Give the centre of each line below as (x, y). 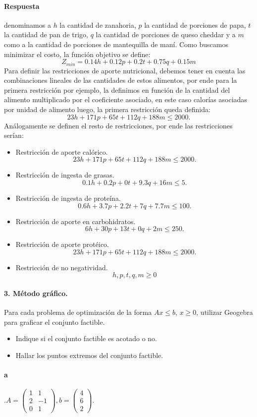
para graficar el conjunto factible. (54, 322)
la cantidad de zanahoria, (98, 25)
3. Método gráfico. (36, 293)
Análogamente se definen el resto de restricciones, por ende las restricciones (118, 125)
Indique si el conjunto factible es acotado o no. (86, 338)
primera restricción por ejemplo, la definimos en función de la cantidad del (117, 89)
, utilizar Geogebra (225, 312)
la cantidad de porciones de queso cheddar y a (166, 34)
